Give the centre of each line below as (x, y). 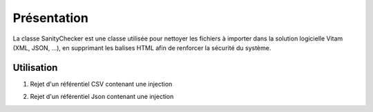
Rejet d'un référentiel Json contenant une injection (102, 97)
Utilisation (35, 68)
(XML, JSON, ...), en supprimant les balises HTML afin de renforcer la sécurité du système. (142, 47)
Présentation (51, 18)
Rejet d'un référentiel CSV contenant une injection (101, 84)
